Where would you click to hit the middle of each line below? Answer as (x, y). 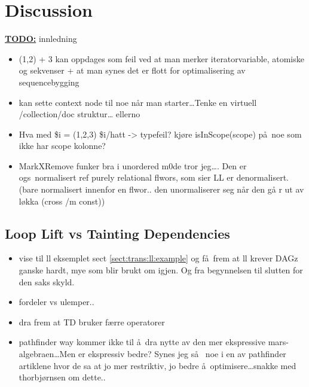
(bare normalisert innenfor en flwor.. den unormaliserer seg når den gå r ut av (161, 189)
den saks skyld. (47, 281)
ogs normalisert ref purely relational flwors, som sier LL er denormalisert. (154, 177)
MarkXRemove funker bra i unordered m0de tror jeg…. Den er (133, 165)
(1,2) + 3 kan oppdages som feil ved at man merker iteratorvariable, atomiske (161, 58)
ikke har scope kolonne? (62, 146)
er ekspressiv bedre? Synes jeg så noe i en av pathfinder (182, 354)
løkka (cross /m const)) (62, 201)
